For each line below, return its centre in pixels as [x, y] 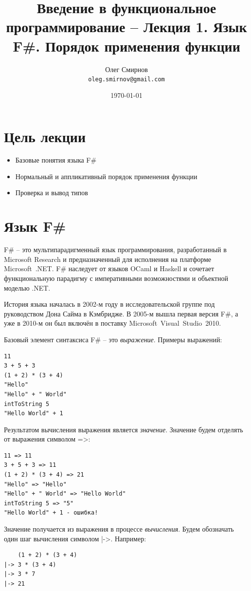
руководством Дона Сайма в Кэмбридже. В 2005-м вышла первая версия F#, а [121, 313]
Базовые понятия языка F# [56, 160]
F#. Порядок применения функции [126, 46]
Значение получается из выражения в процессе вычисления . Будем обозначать [119, 529]
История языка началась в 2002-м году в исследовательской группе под [109, 304]
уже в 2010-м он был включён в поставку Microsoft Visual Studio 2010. [113, 323]
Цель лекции [45, 137]
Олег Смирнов [126, 69]
